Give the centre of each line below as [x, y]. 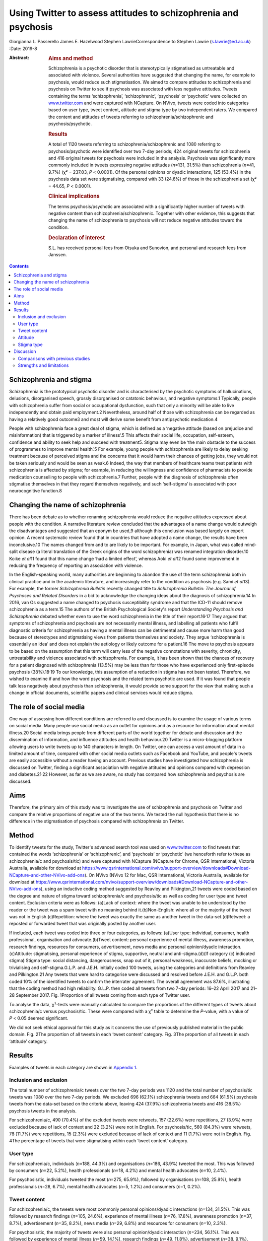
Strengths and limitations [43, 365]
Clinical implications [74, 196]
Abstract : [19, 58]
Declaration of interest [77, 237]
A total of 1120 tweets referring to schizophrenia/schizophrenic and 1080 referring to [134, 144]
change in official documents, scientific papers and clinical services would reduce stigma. [101, 693]
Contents [19, 266]
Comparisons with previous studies [54, 358]
